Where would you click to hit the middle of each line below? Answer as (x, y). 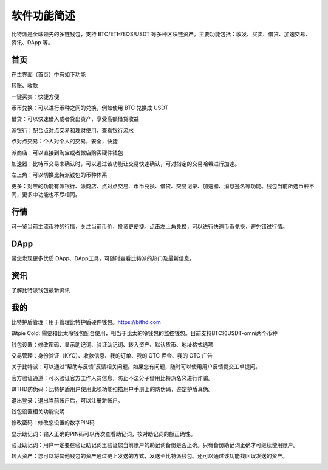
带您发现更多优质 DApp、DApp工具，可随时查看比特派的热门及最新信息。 (103, 258)
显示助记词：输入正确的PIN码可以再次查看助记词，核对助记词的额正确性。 (104, 434)
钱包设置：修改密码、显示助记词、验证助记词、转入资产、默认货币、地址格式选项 (112, 344)
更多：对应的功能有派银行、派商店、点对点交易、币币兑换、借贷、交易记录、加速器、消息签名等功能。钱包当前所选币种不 (163, 186)
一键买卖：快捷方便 (35, 97)
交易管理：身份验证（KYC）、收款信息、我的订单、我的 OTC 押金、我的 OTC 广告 (112, 355)
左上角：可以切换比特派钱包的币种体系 (59, 175)
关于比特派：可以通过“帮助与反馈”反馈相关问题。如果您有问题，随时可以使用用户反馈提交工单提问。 (136, 367)
